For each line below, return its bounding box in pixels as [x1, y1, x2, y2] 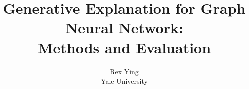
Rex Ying [110, 66, 139, 76]
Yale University [101, 76, 148, 86]
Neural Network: [65, 17, 183, 38]
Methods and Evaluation [37, 37, 211, 57]
